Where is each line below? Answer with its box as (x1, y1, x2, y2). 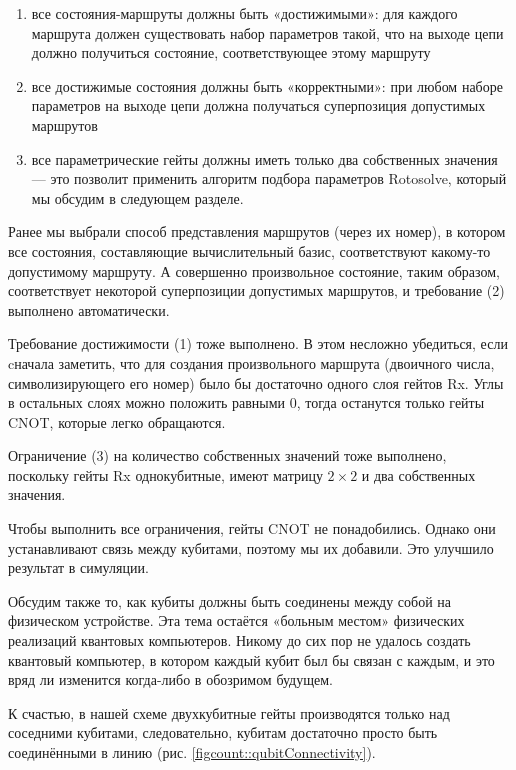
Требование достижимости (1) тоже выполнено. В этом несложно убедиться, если (8, 333, 508, 354)
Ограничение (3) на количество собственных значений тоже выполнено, (8, 445, 447, 466)
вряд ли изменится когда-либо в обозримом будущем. (8, 669, 333, 690)
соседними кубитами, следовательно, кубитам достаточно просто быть (8, 722, 438, 743)
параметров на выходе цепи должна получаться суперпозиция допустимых (31, 95, 486, 116)
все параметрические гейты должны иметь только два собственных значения (31, 148, 498, 169)
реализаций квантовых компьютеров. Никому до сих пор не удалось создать (8, 630, 471, 651)
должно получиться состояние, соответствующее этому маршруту (31, 42, 431, 63)
